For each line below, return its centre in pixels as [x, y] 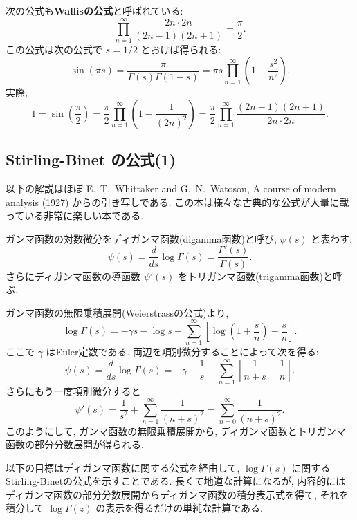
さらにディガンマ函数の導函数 [73, 276]
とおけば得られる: [181, 49]
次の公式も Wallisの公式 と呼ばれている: [94, 10]
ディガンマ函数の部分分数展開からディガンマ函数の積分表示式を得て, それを [177, 494]
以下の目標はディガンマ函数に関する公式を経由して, [123, 467]
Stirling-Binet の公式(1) [91, 159]
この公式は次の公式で [54, 49]
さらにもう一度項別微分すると [73, 391]
